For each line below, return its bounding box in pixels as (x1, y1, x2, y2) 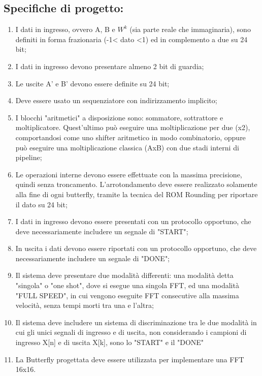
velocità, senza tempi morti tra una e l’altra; (15, 300, 154, 310)
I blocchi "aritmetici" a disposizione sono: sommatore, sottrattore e (15, 112, 223, 122)
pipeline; (15, 152, 42, 163)
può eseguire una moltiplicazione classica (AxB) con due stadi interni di (15, 142, 239, 152)
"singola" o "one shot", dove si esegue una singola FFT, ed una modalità (15, 280, 239, 291)
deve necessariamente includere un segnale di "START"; (15, 226, 188, 236)
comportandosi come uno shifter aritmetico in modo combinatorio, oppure (15, 132, 246, 142)
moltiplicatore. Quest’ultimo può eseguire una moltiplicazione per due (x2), (15, 122, 250, 133)
